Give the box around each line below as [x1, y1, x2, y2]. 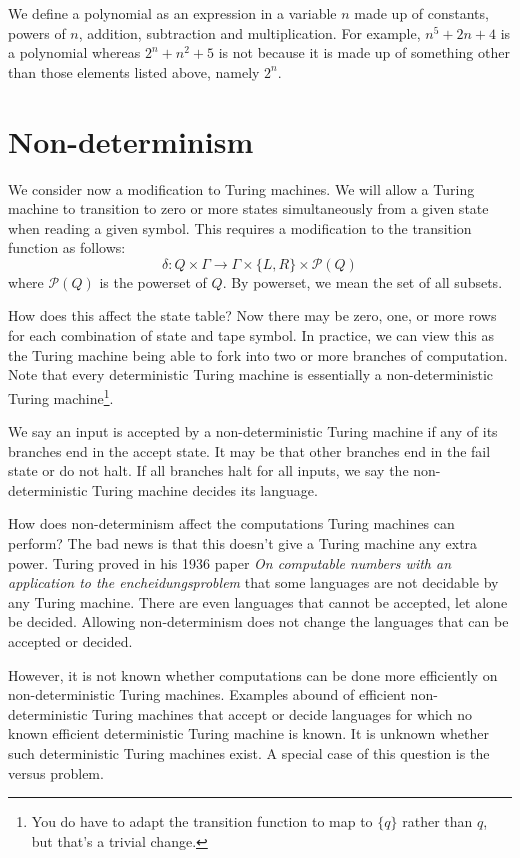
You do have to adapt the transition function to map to [31, 811, 373, 832]
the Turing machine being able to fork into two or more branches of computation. [8, 344, 508, 365]
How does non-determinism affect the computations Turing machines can [8, 513, 455, 534]
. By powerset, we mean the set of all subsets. [222, 271, 503, 292]
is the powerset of [99, 271, 207, 292]
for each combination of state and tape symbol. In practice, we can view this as [8, 325, 495, 346]
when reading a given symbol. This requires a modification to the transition [8, 217, 472, 238]
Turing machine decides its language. [92, 479, 318, 500]
